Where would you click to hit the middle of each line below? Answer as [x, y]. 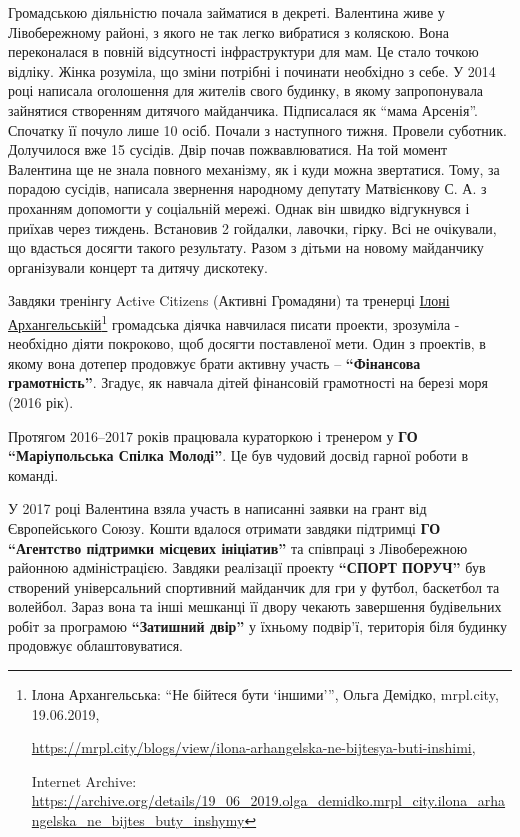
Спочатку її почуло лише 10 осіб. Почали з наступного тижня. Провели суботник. [258, 129]
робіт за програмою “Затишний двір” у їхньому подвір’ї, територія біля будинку [257, 625]
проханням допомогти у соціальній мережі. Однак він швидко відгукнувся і [239, 207]
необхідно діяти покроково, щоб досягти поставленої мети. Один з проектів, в [247, 343]
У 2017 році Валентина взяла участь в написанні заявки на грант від [217, 508]
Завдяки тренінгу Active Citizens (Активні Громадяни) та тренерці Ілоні [229, 300]
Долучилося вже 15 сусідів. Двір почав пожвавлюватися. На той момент [228, 149]
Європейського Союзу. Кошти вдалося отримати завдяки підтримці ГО [224, 527]
